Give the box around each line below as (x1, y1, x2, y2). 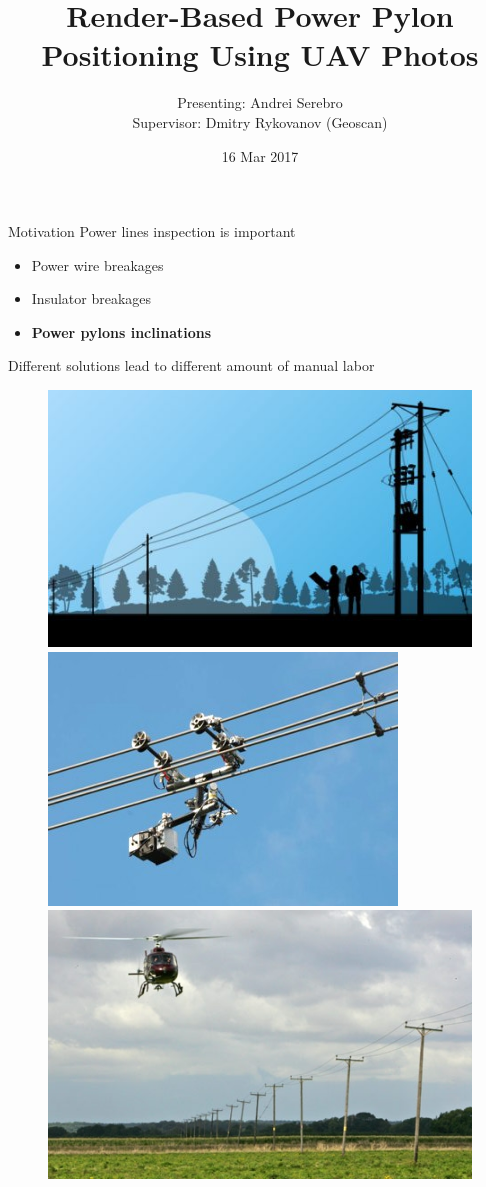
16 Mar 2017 (221, 145, 299, 166)
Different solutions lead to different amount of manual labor (8, 355, 375, 376)
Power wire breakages (31, 254, 164, 275)
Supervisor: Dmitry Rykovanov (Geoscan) (132, 111, 388, 132)
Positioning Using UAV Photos (41, 34, 479, 75)
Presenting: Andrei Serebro (177, 92, 343, 113)
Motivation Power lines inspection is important (8, 221, 296, 242)
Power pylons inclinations (31, 321, 212, 342)
